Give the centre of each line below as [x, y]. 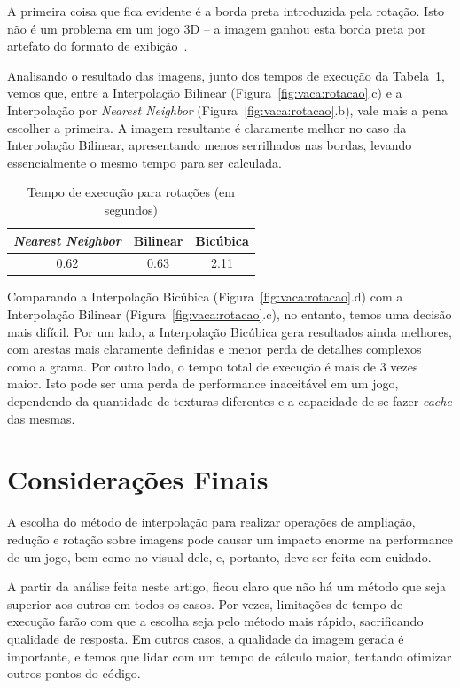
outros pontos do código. [74, 673]
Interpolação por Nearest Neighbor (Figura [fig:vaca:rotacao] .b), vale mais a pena [228, 109]
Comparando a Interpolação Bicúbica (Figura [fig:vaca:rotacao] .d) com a [205, 297]
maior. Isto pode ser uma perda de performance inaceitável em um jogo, [203, 383]
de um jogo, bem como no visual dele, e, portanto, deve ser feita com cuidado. [219, 556]
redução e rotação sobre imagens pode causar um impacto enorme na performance [230, 539]
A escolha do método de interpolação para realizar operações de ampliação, [211, 522]
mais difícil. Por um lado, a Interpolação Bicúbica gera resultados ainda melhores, [230, 331]
